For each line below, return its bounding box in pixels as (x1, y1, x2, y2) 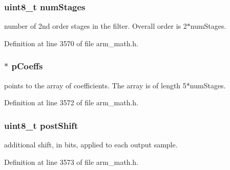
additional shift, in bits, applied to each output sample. (4, 139, 178, 150)
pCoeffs (11, 60, 43, 72)
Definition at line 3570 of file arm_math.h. (4, 37, 138, 48)
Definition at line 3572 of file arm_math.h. (4, 97, 138, 108)
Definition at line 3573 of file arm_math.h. (4, 156, 138, 167)
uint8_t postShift (4, 119, 78, 131)
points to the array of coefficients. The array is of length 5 (4, 80, 186, 90)
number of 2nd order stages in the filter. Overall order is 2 (4, 21, 187, 31)
